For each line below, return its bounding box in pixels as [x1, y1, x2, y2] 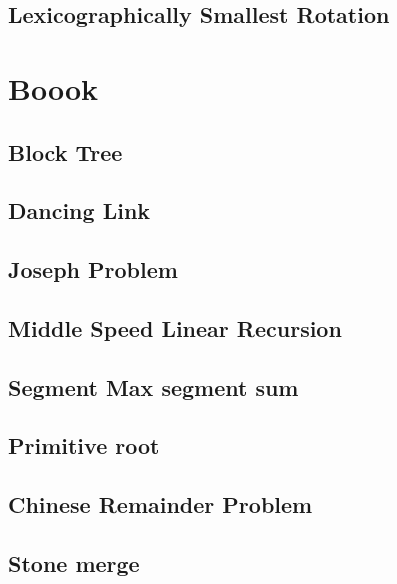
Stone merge [8, 548, 140, 579]
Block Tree [8, 136, 123, 167]
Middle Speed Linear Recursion [8, 312, 342, 343]
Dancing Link [8, 195, 151, 226]
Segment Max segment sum [8, 371, 299, 402]
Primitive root [8, 430, 160, 461]
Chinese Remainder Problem [8, 489, 313, 520]
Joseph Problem [8, 254, 178, 285]
